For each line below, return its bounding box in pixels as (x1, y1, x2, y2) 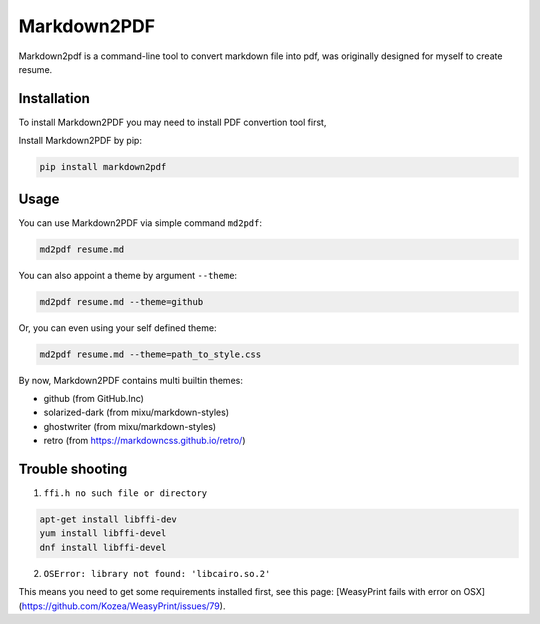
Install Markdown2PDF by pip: (18, 135, 142, 147)
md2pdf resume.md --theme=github (39, 296, 204, 307)
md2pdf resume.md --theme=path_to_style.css (39, 348, 262, 360)
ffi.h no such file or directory (43, 488, 208, 499)
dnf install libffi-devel (39, 541, 167, 553)
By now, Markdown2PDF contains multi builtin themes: (18, 374, 244, 386)
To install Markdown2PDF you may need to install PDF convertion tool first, (18, 116, 327, 128)
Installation (18, 90, 90, 107)
